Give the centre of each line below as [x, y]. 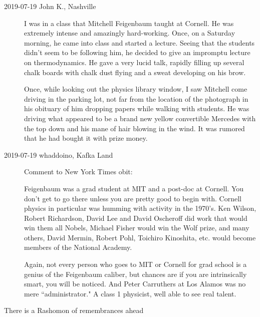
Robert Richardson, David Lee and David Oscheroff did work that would [136, 218]
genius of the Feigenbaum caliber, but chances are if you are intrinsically [136, 274]
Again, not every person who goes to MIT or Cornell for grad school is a [136, 264]
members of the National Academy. [78, 247]
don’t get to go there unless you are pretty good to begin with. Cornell [133, 198]
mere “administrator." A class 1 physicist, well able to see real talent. [130, 293]
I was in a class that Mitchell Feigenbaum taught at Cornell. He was [129, 23]
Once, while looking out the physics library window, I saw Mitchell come [136, 89]
